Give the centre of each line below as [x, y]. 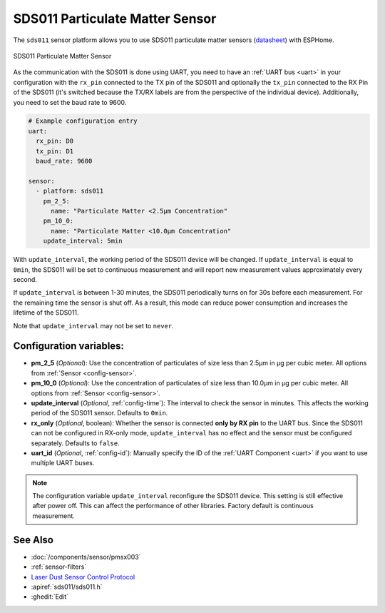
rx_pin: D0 [55, 141]
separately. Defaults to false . [76, 443]
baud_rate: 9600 [64, 161]
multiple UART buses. [63, 463]
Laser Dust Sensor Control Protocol [83, 577]
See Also [33, 540]
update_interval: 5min [83, 241]
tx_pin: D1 [55, 151]
